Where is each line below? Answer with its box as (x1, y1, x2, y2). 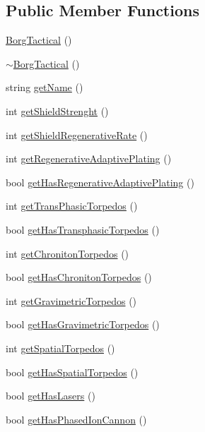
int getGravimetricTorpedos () (6, 293, 137, 308)
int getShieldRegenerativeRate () (6, 127, 148, 142)
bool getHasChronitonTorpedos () (6, 270, 152, 284)
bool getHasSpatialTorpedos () (6, 364, 139, 379)
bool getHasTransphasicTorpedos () (6, 222, 160, 236)
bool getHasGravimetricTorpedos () (6, 317, 160, 332)
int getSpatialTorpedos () (6, 340, 115, 355)
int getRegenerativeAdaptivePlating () (6, 151, 172, 166)
